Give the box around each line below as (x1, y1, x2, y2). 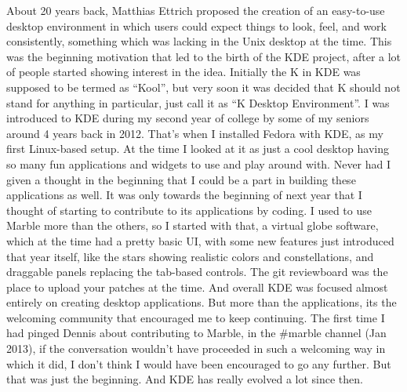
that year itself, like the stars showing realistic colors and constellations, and (6, 248, 374, 264)
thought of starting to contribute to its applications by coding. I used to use (6, 201, 372, 218)
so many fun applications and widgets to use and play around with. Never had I (6, 155, 391, 172)
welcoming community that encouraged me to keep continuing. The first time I (6, 309, 385, 325)
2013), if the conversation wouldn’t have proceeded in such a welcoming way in (6, 340, 386, 357)
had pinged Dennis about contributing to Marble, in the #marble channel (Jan (6, 325, 387, 341)
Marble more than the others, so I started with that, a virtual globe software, (6, 217, 379, 234)
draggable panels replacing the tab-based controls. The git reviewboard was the (6, 263, 388, 280)
